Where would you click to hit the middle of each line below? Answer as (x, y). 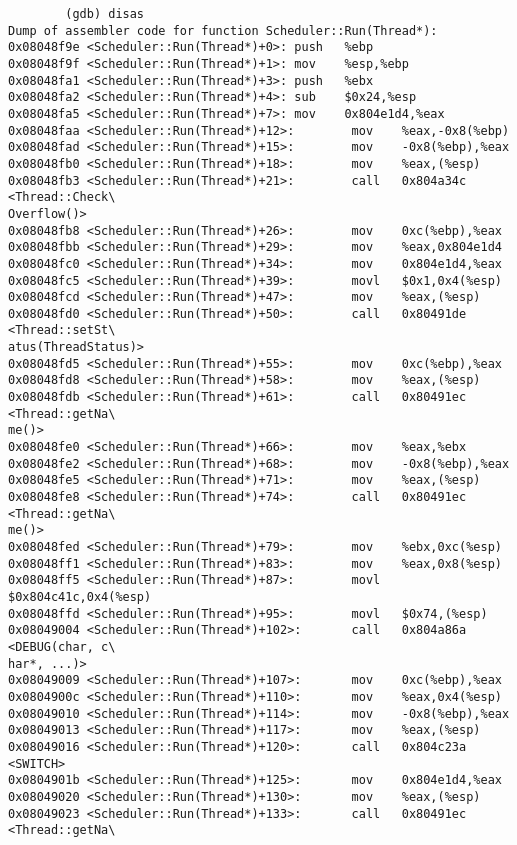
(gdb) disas (105, 14)
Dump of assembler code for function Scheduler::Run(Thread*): (223, 30)
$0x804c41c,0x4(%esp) (80, 596)
